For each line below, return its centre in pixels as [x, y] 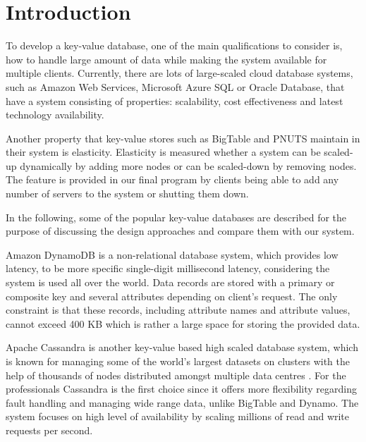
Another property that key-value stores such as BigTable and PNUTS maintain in [183, 138]
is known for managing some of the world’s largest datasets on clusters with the [178, 361]
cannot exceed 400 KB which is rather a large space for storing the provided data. [183, 323]
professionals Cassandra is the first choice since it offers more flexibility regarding [181, 389]
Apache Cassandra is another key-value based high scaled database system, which [182, 347]
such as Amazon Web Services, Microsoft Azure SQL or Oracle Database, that [175, 86]
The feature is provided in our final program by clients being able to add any [172, 179]
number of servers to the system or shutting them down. [127, 194]
